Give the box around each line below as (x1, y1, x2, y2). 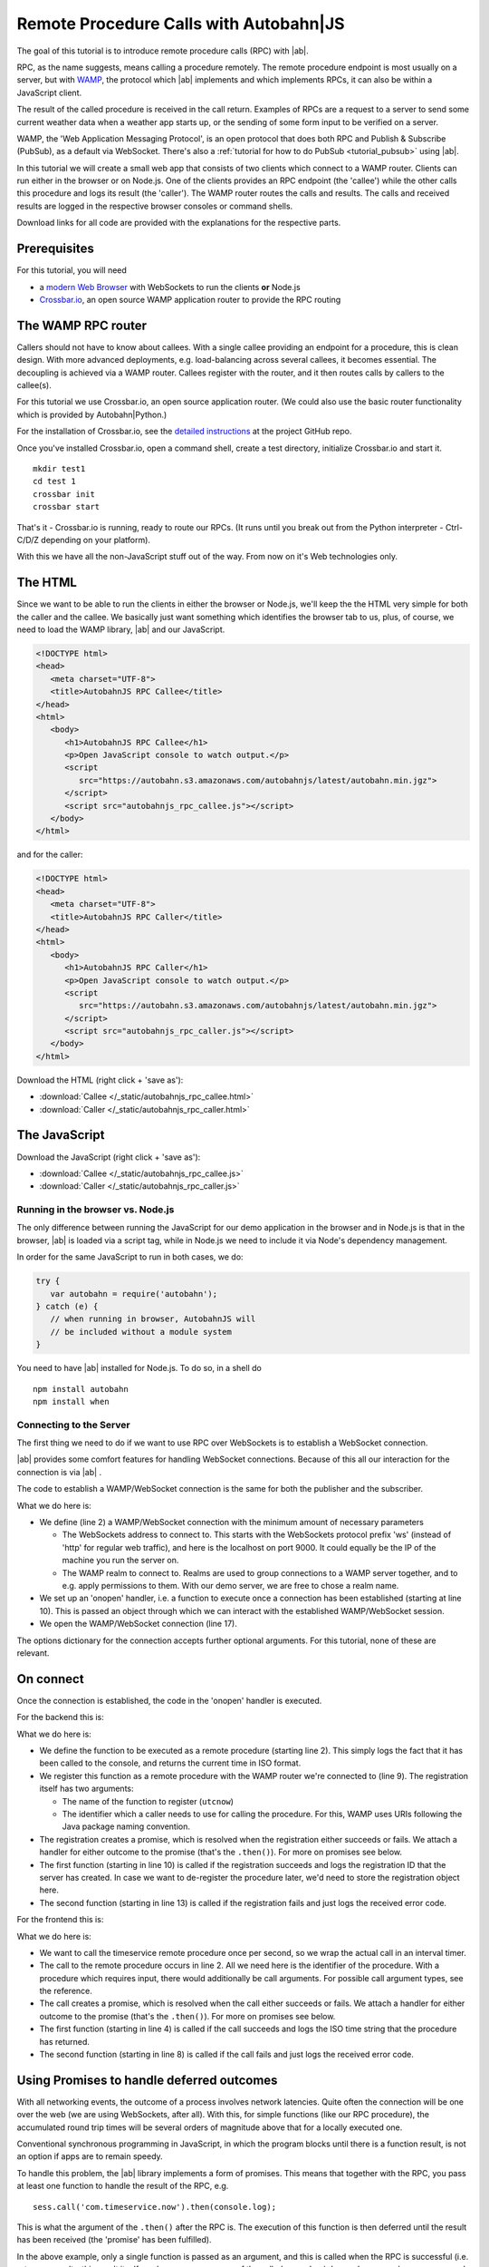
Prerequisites (16, 241, 94, 257)
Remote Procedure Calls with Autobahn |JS (16, 14, 345, 34)
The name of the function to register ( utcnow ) (62, 1795, 235, 1806)
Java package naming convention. (62, 1821, 190, 1832)
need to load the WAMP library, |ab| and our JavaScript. (16, 624, 225, 635)
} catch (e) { (35, 1301, 99, 1312)
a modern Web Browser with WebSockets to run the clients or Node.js (39, 281, 301, 292)
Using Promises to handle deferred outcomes (16, 2072, 278, 2087)
